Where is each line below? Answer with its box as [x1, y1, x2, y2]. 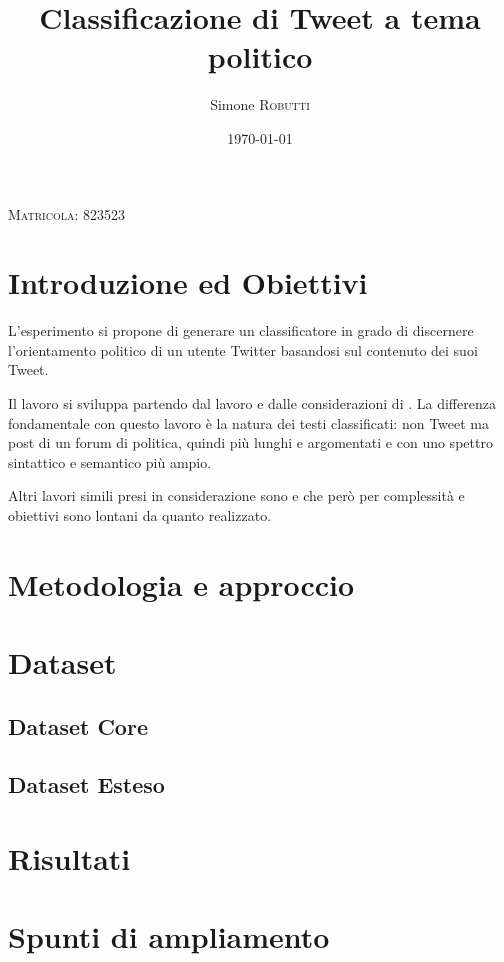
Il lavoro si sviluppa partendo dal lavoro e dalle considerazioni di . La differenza [8, 393, 496, 413]
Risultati [8, 838, 131, 879]
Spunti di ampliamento [8, 916, 330, 957]
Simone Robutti [210, 94, 310, 115]
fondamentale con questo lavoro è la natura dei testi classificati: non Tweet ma [8, 412, 490, 433]
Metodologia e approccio [8, 563, 355, 604]
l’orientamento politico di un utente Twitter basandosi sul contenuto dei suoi [8, 339, 478, 360]
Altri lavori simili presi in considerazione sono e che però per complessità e [8, 485, 465, 506]
